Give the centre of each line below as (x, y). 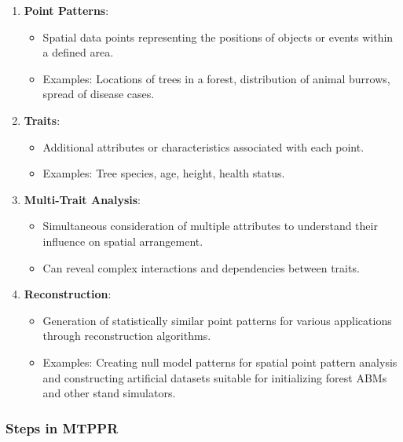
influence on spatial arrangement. (123, 241)
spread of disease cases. (99, 94)
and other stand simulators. (109, 393)
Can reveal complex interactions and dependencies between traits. (201, 267)
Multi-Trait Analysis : (82, 199)
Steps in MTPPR (62, 427)
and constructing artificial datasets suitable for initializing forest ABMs (215, 377)
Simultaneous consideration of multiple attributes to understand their (210, 226)
